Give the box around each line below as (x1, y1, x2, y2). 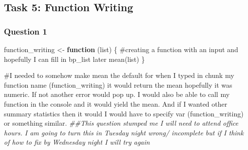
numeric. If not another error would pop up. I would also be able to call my (4, 89, 230, 99)
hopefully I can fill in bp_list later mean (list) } (4, 54, 145, 64)
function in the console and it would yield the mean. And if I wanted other (4, 98, 228, 109)
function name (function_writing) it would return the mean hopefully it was (4, 79, 232, 90)
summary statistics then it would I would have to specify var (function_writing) (4, 108, 244, 118)
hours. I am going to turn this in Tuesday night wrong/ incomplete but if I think (4, 127, 244, 137)
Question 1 (4, 25, 47, 37)
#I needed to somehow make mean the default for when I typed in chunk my (4, 70, 234, 80)
